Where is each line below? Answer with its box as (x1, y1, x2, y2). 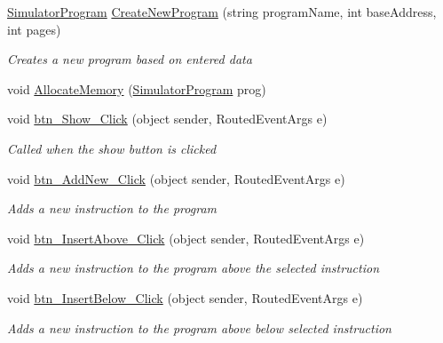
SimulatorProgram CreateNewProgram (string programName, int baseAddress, (7, 3, 437, 20)
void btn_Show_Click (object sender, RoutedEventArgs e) (7, 109, 328, 128)
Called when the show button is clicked (7, 139, 217, 157)
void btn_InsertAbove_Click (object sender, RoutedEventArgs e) (7, 228, 365, 247)
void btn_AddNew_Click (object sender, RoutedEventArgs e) (7, 169, 345, 187)
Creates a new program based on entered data (7, 50, 252, 68)
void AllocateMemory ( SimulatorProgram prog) (7, 79, 266, 98)
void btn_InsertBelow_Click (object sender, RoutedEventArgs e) (7, 288, 363, 307)
